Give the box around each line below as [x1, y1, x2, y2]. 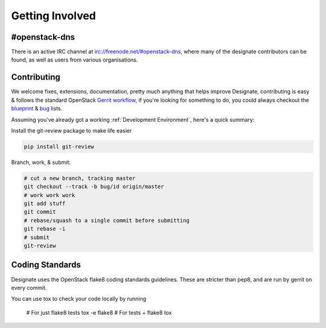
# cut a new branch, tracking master [24, 175, 136, 181]
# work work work [24, 192, 75, 198]
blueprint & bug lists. [11, 105, 63, 112]
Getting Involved [11, 9, 96, 22]
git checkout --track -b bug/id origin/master [24, 183, 164, 190]
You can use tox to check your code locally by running [11, 295, 147, 303]
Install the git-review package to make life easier [11, 127, 132, 134]
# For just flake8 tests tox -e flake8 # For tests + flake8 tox [26, 309, 172, 316]
